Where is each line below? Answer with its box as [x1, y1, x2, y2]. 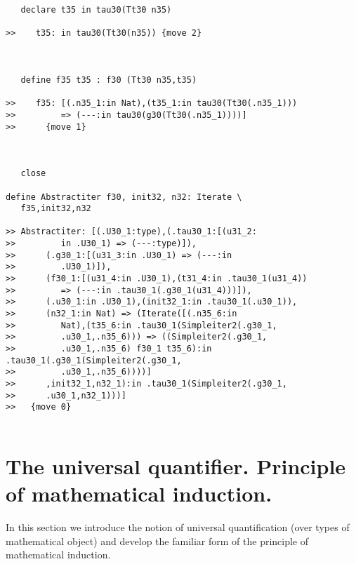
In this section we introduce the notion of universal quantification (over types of [6, 519, 350, 534]
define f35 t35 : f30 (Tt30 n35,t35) [20, 74, 197, 85]
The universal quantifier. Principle [6, 451, 346, 480]
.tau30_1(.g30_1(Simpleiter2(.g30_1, [6, 355, 182, 365]
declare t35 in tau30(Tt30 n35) [20, 5, 172, 15]
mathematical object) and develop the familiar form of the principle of [6, 533, 309, 548]
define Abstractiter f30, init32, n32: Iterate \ [6, 192, 242, 202]
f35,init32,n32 [20, 203, 91, 214]
